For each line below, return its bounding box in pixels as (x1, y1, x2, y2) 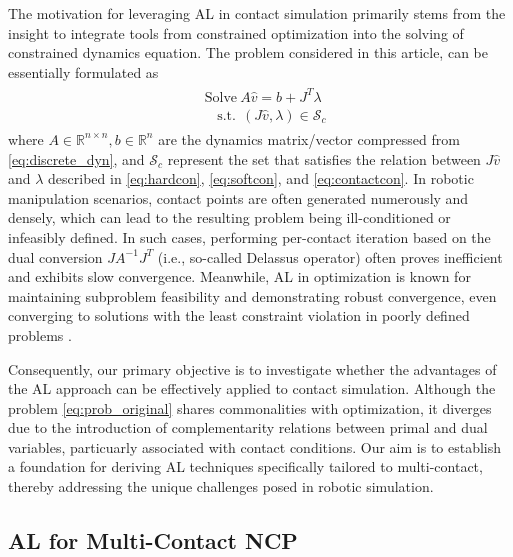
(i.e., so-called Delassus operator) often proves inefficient (157, 246, 503, 267)
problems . (8, 324, 72, 345)
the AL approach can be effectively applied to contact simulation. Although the (8, 378, 496, 399)
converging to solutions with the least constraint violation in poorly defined (8, 305, 470, 326)
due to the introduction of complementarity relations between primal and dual (8, 417, 488, 438)
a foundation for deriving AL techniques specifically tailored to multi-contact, (8, 456, 483, 477)
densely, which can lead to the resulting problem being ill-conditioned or (8, 207, 451, 228)
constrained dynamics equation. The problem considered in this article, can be (8, 42, 488, 63)
